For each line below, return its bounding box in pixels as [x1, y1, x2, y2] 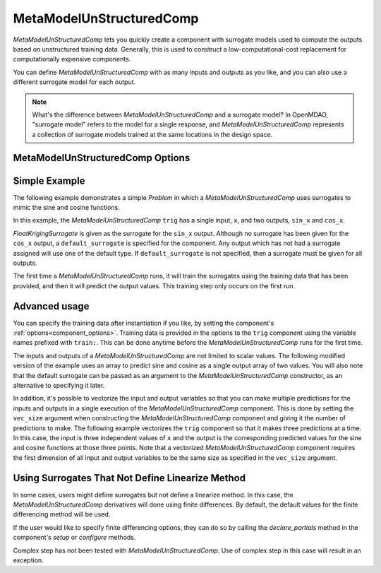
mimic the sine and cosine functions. [13, 203, 120, 211]
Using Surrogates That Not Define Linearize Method [13, 472, 246, 484]
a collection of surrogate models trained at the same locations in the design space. [32, 130, 273, 138]
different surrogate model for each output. [13, 78, 136, 86]
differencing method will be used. [13, 510, 111, 519]
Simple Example [13, 175, 85, 187]
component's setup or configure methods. [13, 533, 136, 542]
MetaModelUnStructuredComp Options [13, 152, 190, 164]
